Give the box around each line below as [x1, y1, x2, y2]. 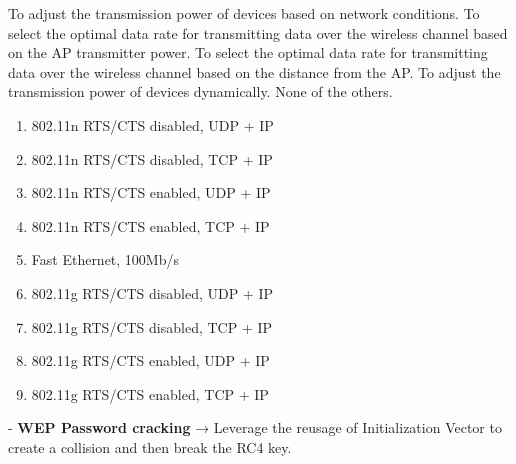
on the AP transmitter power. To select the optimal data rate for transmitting [8, 42, 488, 63]
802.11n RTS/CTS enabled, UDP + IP [31, 182, 271, 203]
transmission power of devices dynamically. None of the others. [8, 81, 393, 102]
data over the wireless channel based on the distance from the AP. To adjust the [8, 61, 501, 82]
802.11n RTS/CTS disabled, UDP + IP [31, 114, 274, 135]
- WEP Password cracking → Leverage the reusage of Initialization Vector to [8, 417, 502, 438]
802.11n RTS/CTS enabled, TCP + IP [31, 215, 270, 236]
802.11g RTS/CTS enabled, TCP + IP [31, 383, 269, 404]
